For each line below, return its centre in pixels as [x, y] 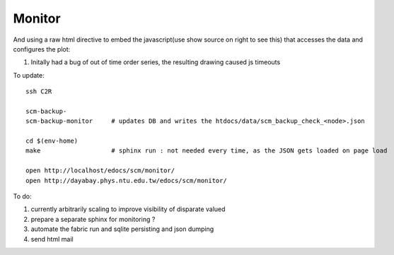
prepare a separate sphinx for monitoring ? [93, 219]
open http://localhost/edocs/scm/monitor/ [100, 171]
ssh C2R [39, 91]
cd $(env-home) [52, 141]
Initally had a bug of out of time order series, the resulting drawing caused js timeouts [156, 62]
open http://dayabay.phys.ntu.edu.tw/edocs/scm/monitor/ [127, 180]
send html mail [52, 239]
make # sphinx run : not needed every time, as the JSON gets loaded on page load [207, 151]
